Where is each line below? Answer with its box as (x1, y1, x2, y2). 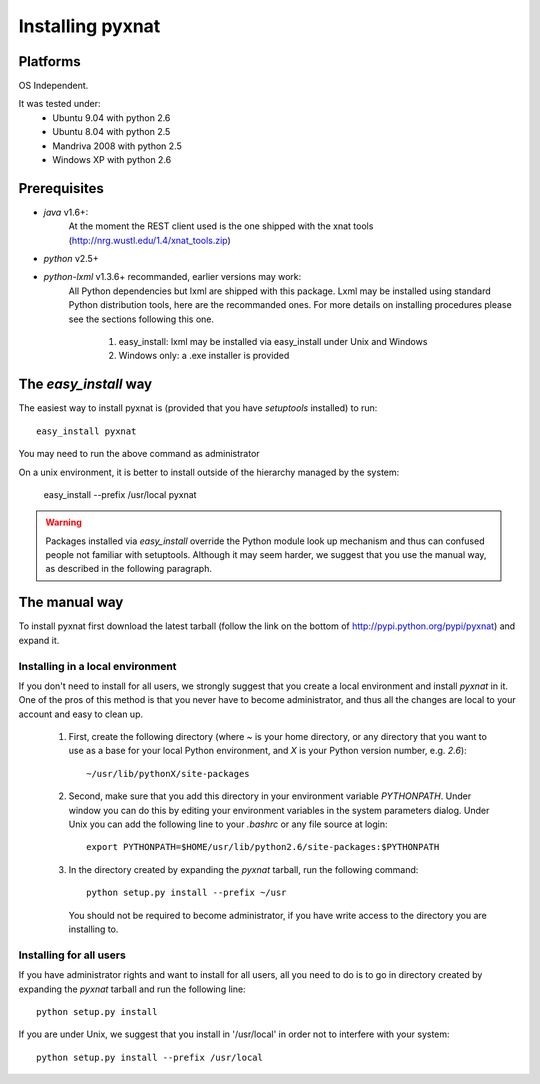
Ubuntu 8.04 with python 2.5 (52, 126, 171, 138)
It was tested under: (18, 98, 101, 110)
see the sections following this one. (68, 313, 215, 325)
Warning (45, 516, 82, 529)
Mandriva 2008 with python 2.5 (52, 140, 182, 152)
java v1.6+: (43, 206, 89, 218)
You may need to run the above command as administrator (18, 448, 260, 460)
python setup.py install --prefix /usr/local (36, 1051, 264, 1063)
